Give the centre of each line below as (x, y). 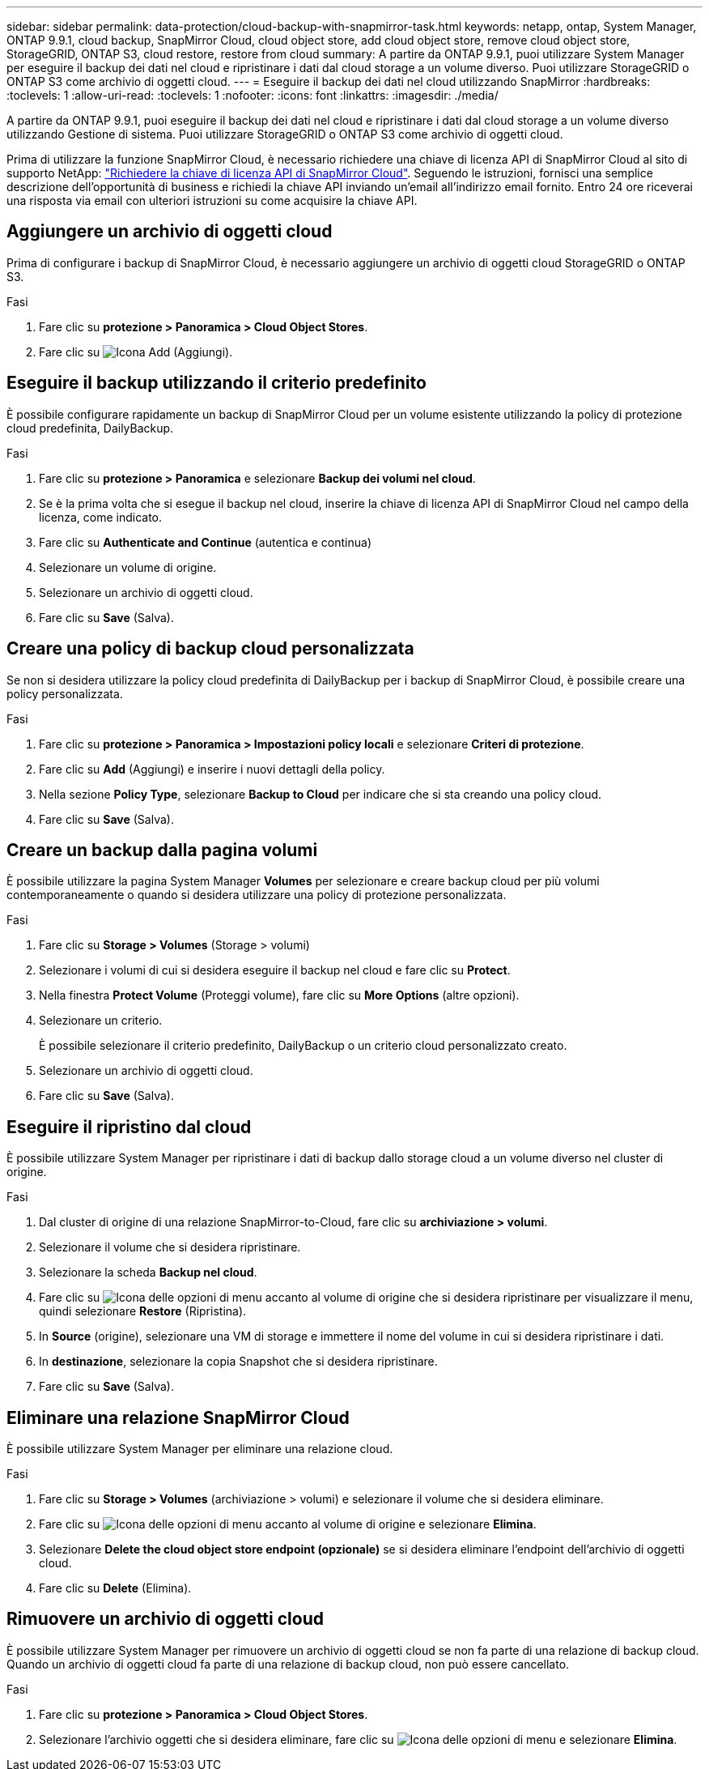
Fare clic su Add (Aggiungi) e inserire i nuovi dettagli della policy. (212, 769)
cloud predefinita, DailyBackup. (90, 428)
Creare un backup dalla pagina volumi (162, 850)
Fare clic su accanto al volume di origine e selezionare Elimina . (288, 1524)
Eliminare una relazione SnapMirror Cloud (178, 1417)
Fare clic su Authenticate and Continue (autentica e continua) (205, 542)
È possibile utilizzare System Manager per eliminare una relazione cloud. (200, 1449)
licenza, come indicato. (101, 517)
